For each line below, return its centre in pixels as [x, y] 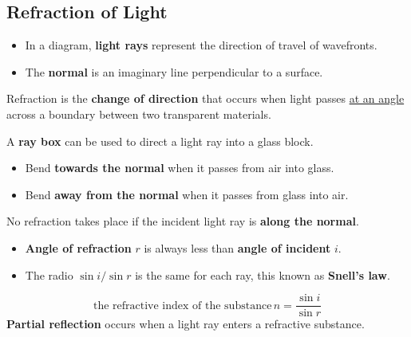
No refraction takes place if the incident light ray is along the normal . [183, 221]
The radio [49, 274]
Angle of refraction [78, 247]
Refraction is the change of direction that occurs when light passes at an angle [205, 98]
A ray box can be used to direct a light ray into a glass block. [160, 141]
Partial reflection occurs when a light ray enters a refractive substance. [186, 324]
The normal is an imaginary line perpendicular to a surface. [174, 71]
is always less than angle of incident [237, 247]
